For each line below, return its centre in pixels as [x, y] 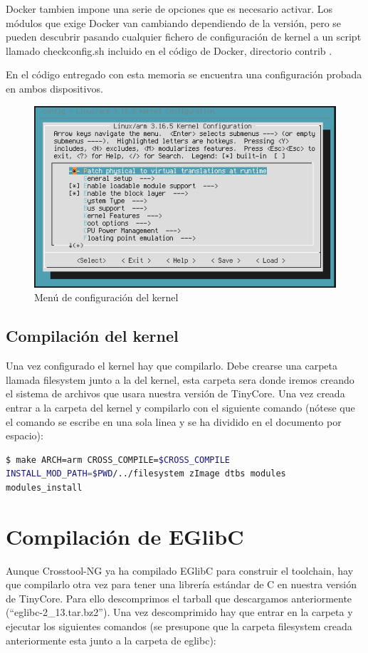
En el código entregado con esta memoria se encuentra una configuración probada [184, 74]
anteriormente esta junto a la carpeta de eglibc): [111, 640]
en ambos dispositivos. [54, 88]
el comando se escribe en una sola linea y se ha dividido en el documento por [174, 421]
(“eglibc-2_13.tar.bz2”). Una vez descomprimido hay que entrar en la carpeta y [179, 612]
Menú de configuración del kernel [106, 297]
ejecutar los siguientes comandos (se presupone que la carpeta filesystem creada [179, 626]
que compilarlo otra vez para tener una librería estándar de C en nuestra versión [181, 584]
